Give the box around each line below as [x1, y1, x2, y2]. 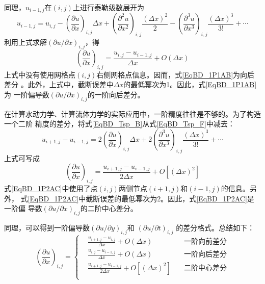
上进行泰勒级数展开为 [72, 2, 144, 12]
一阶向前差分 [183, 238, 227, 246]
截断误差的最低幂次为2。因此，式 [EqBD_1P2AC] [86, 193, 247, 203]
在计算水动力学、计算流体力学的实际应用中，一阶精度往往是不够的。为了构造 [4, 108, 261, 119]
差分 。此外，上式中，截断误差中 [4, 79, 114, 90]
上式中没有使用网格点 [4, 69, 75, 80]
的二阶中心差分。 [80, 203, 138, 214]
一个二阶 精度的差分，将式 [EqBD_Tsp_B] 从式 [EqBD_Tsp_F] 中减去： [4, 118, 235, 129]
